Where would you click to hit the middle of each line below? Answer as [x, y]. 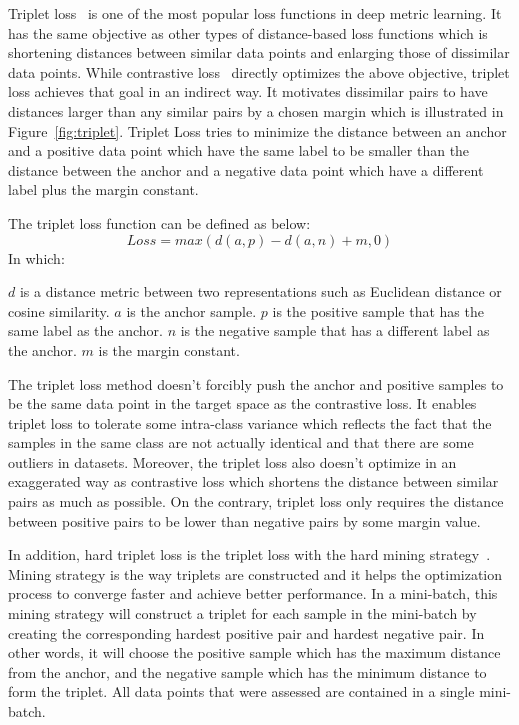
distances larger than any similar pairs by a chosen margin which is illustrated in [256, 110]
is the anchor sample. [191, 310]
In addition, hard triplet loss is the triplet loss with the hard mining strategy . [249, 554]
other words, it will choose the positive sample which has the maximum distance [254, 652]
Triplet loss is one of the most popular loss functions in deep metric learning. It [255, 13]
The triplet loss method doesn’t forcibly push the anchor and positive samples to [256, 383]
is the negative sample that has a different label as [335, 330]
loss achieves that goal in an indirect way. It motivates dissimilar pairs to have [248, 91]
